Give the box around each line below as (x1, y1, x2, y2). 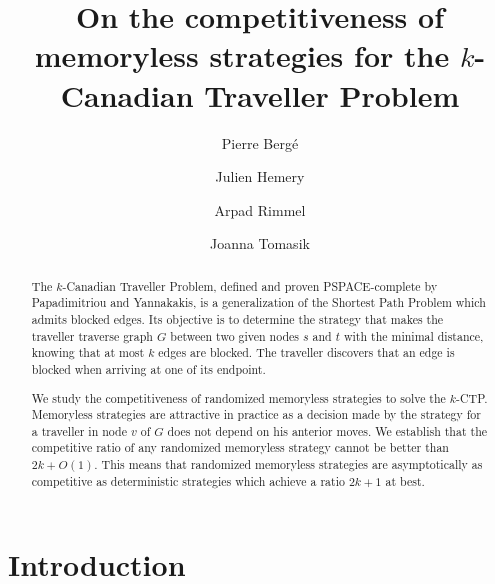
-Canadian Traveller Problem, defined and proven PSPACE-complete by (62, 277, 438, 294)
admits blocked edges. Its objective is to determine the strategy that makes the (31, 310, 444, 327)
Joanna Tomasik (210, 233, 310, 254)
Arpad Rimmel (214, 199, 306, 220)
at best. (385, 472, 425, 489)
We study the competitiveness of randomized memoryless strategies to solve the (31, 389, 446, 406)
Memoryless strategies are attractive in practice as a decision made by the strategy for (31, 406, 481, 423)
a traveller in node (31, 422, 127, 439)
